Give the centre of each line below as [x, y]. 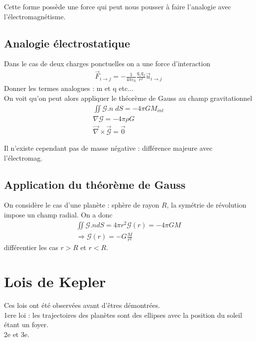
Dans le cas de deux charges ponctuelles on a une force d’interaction [107, 64]
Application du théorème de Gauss [95, 184]
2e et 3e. [17, 334]
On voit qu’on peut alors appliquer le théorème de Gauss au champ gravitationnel [128, 98]
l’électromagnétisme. [35, 16]
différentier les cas [31, 247]
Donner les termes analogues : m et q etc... [69, 88]
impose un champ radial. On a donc [58, 214]
